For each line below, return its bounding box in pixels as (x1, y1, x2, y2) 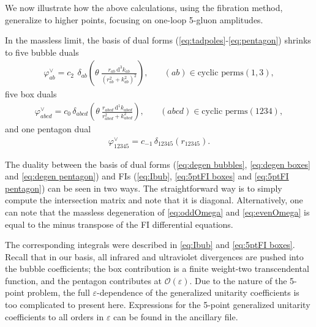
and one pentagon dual (5, 122, 91, 135)
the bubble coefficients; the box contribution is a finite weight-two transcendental (5, 262, 309, 275)
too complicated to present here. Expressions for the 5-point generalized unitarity (5, 298, 310, 311)
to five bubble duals (5, 45, 79, 58)
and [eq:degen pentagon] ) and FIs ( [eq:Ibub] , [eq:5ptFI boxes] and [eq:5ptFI (5, 170, 289, 182)
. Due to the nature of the (189, 274, 287, 287)
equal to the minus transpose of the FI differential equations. (5, 217, 233, 230)
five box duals (5, 88, 57, 100)
